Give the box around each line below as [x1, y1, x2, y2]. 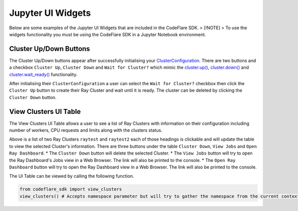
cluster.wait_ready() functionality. [9, 71, 78, 77]
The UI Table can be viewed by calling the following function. [9, 173, 134, 179]
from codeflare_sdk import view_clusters [19, 186, 122, 192]
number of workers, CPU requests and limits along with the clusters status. [9, 127, 162, 133]
